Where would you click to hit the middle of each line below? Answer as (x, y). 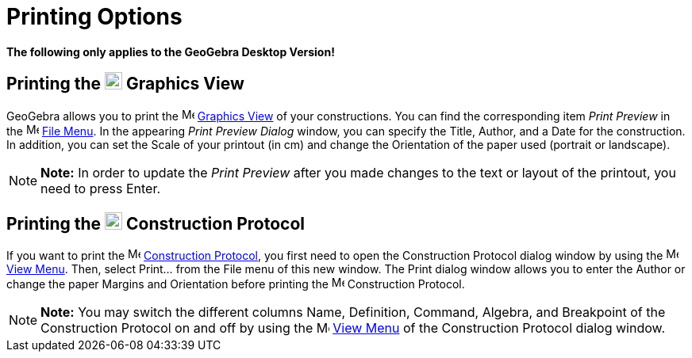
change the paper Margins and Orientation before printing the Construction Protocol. (236, 284)
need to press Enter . (101, 188)
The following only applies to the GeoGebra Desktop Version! (171, 51)
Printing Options (94, 17)
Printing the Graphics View (125, 84)
